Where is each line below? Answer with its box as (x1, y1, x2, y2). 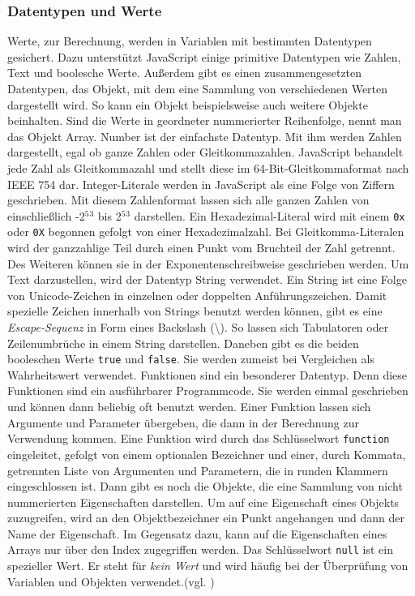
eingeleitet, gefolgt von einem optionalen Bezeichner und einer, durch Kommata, (7, 445, 406, 462)
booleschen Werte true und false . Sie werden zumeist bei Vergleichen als (7, 350, 374, 367)
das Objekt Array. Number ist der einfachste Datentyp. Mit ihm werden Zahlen (7, 127, 402, 144)
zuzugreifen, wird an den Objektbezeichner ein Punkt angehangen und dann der (7, 509, 405, 526)
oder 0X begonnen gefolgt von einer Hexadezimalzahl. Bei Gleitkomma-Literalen (7, 223, 404, 240)
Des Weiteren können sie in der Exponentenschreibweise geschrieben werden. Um (7, 255, 409, 272)
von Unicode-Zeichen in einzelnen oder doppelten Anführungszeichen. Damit (7, 286, 387, 303)
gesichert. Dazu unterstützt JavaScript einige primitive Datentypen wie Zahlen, (7, 48, 401, 65)
